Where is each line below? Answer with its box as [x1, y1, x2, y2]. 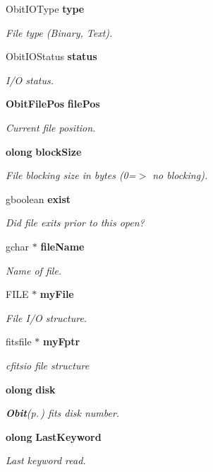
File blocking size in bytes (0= [6, 168, 136, 183]
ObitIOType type [6, 1, 85, 16]
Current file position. [6, 120, 96, 134]
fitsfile [6, 334, 32, 349]
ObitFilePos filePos [6, 96, 100, 111]
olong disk [6, 381, 56, 396]
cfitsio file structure [6, 357, 90, 372]
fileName [40, 238, 85, 253]
